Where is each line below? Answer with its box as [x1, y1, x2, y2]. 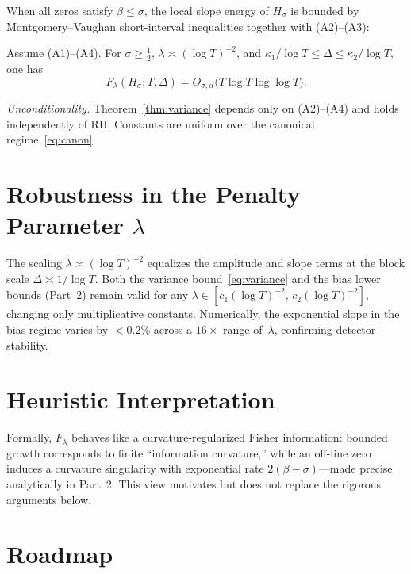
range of [223, 320, 263, 337]
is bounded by [290, 2, 359, 18]
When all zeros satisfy [6, 2, 113, 18]
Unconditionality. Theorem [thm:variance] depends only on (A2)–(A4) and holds [6, 100, 399, 117]
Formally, [6, 429, 52, 446]
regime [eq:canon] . [6, 131, 96, 147]
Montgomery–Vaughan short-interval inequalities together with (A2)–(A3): [6, 17, 370, 34]
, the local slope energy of [144, 2, 269, 18]
